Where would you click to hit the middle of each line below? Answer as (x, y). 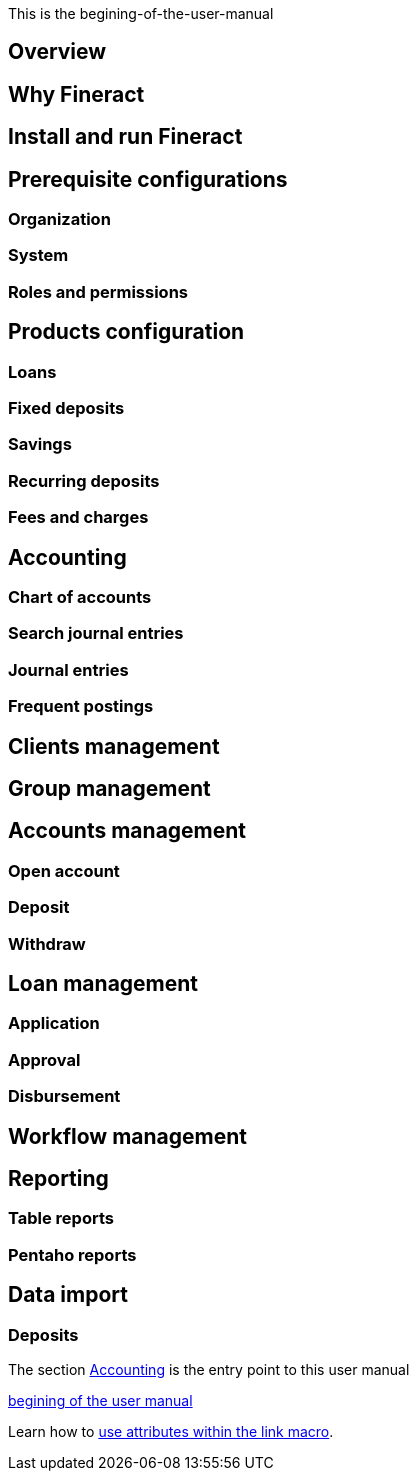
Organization (59, 219)
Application (54, 1023)
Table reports (61, 1218)
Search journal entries (96, 633)
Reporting (58, 1179)
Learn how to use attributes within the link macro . (171, 1432)
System (38, 255)
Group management (109, 789)
